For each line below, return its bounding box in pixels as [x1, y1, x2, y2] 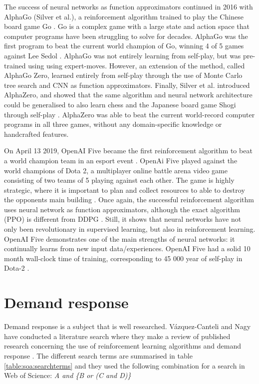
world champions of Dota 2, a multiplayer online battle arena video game [4, 165, 228, 175]
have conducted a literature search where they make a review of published [4, 331, 231, 341]
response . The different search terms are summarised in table [4, 350, 193, 361]
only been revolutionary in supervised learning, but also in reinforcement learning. [4, 224, 256, 234]
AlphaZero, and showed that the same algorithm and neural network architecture [4, 89, 253, 100]
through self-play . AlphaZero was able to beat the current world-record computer [4, 109, 255, 119]
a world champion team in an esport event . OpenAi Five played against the [4, 155, 238, 165]
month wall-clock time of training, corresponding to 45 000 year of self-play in [4, 253, 243, 263]
